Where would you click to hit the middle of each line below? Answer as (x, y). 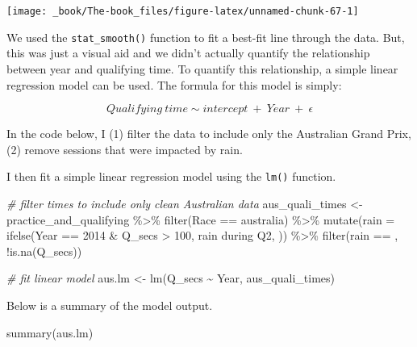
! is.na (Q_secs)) (44, 251)
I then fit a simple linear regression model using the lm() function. (171, 176)
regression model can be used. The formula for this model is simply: (174, 84)
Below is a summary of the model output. (110, 305)
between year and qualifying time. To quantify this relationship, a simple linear (202, 68)
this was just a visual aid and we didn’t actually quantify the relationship (188, 53)
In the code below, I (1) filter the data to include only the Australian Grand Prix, (209, 134)
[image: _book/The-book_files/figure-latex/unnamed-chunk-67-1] (183, 11)
